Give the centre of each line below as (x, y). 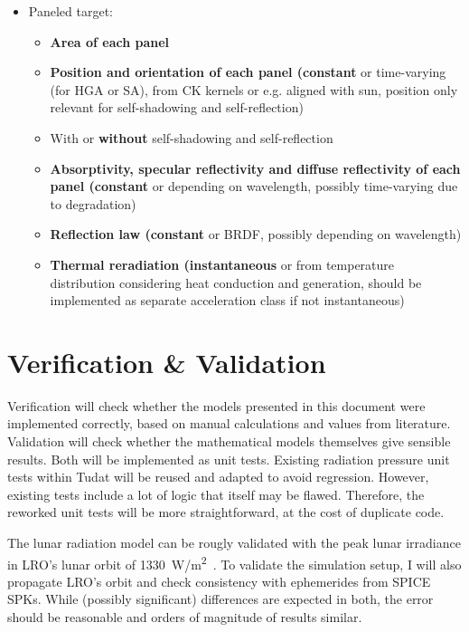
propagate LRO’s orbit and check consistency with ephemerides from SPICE (219, 581)
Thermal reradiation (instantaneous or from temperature (222, 264)
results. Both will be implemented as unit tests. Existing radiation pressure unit (229, 459)
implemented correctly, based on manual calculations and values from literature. (229, 423)
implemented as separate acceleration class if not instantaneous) (227, 300)
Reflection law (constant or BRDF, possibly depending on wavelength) (256, 234)
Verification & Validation (167, 362)
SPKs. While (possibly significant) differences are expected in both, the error (220, 599)
